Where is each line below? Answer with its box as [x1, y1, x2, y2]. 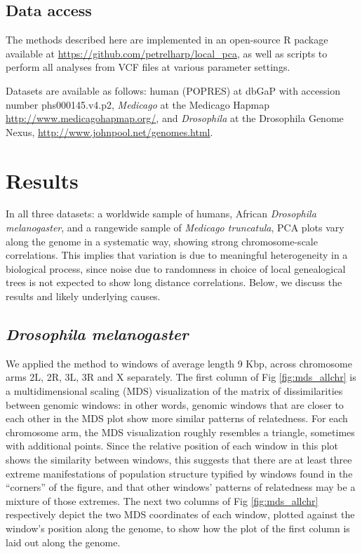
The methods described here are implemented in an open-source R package [6, 32, 328, 47]
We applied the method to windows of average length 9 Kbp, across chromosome [6, 356, 352, 370]
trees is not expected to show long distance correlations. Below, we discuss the [6, 275, 342, 290]
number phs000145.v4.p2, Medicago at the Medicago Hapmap [6, 97, 270, 112]
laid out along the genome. [6, 534, 121, 549]
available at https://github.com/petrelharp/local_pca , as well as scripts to [6, 46, 328, 60]
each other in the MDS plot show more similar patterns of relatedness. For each [6, 411, 348, 426]
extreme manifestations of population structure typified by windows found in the [6, 466, 353, 480]
